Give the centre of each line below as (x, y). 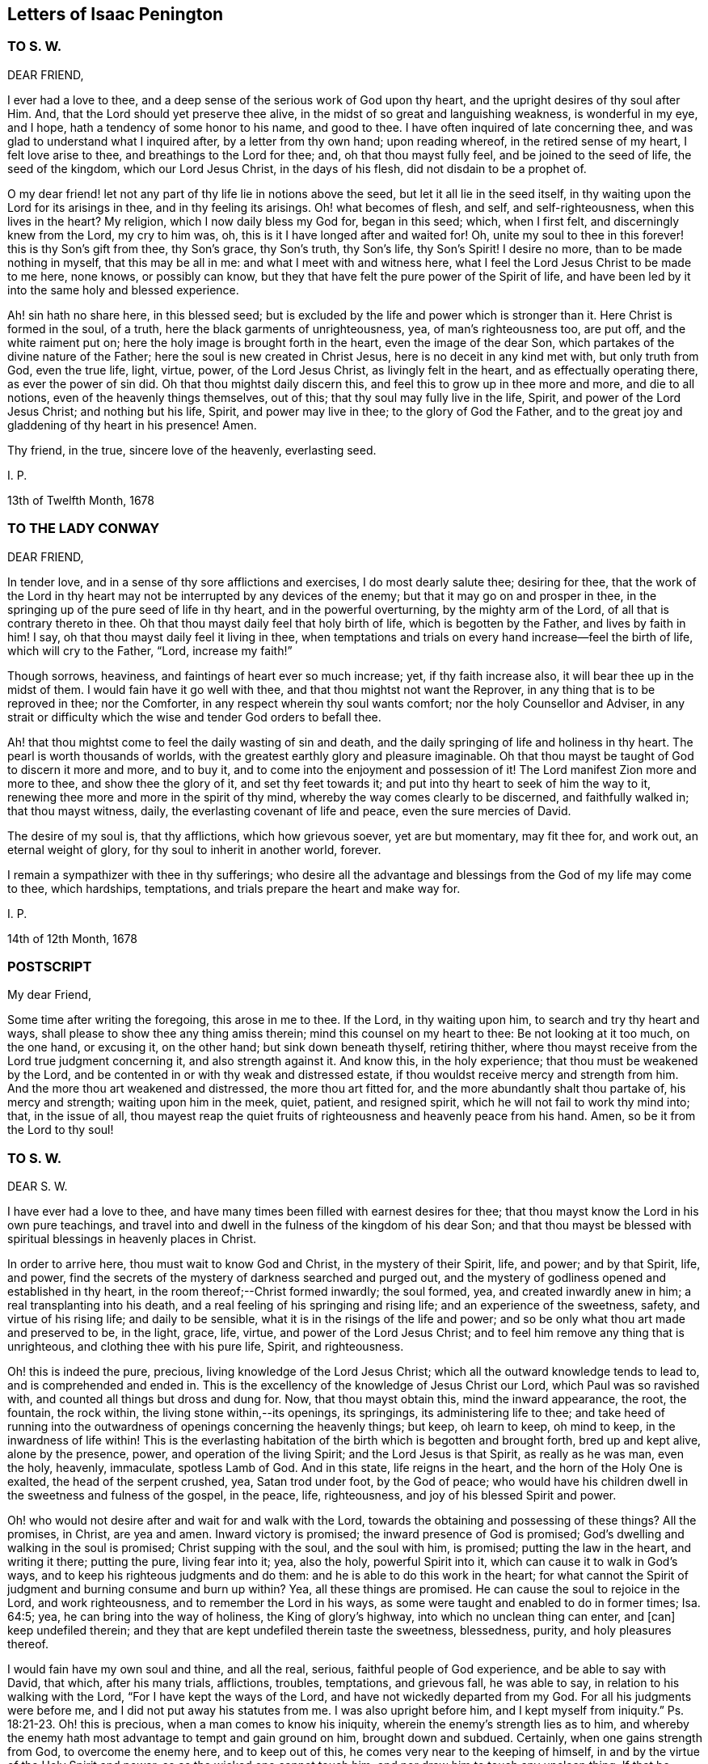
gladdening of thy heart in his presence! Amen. (132, 425)
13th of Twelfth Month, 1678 (81, 500)
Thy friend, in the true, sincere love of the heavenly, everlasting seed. (192, 450)
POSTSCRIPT (50, 966)
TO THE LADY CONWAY (84, 529)
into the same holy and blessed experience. (123, 290)
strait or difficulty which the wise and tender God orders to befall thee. (194, 717)
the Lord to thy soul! (61, 1130)
